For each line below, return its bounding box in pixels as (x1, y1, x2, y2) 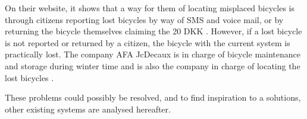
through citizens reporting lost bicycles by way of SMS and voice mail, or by (5, 13, 284, 25)
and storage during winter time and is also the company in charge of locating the (5, 59, 300, 72)
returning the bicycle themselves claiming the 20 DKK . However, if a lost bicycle (5, 25, 302, 37)
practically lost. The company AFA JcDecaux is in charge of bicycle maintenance (5, 48, 300, 60)
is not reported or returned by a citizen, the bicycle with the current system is (5, 36, 290, 49)
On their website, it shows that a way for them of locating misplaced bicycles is (5, 2, 295, 14)
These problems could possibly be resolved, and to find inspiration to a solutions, (5, 91, 301, 104)
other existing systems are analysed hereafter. (5, 102, 171, 115)
